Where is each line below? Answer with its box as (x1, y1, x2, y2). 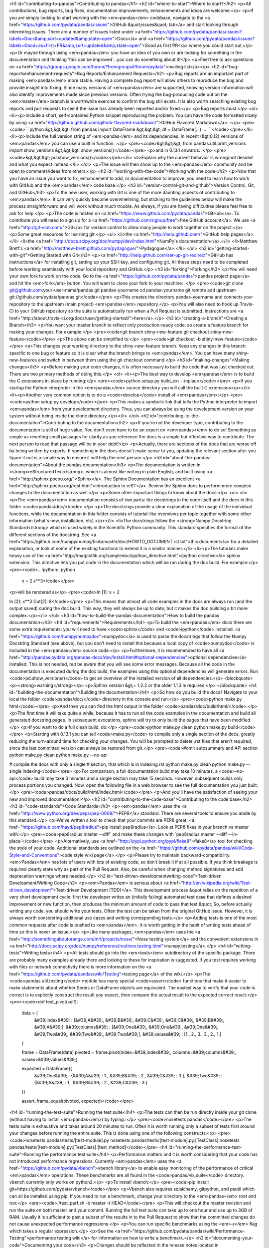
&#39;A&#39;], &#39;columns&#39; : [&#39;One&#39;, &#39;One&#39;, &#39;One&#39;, (34, 1024, 219, 1030)
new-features (9, 357, 37, 363)
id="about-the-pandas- (162, 455, 212, 461)
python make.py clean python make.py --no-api (9, 752, 108, 758)
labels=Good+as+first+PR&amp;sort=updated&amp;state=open (9, 42, 140, 48)
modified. (232, 717, 252, 723)
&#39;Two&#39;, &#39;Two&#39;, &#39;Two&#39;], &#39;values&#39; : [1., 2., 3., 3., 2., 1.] (34, 1031, 222, 1037)
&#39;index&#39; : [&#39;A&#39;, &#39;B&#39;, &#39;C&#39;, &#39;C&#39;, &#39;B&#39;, (34, 1017, 225, 1023)
